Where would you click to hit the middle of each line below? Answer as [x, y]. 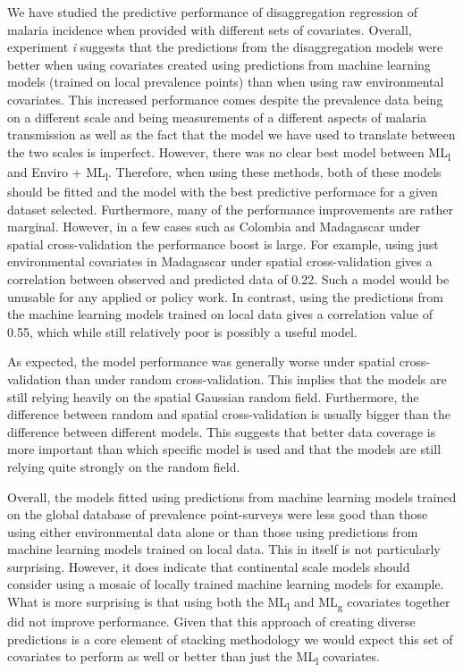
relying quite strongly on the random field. [124, 466]
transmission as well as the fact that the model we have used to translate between [231, 134]
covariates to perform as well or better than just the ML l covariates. [194, 658]
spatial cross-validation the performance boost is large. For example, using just [223, 244]
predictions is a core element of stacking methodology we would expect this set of [230, 638]
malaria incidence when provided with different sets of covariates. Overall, [210, 29]
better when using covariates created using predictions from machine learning [219, 64]
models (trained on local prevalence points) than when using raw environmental [226, 82]
